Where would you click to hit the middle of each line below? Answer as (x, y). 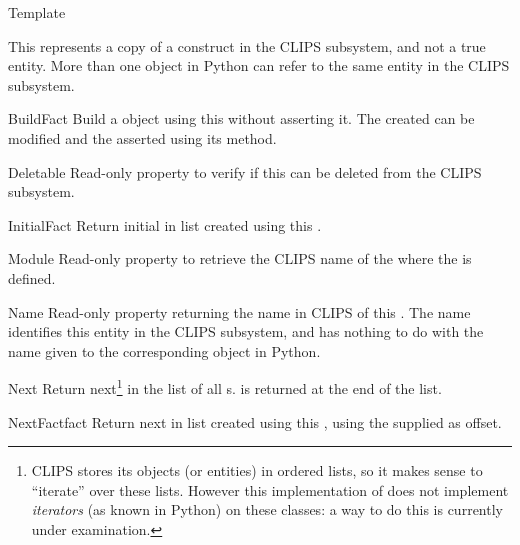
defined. (32, 277)
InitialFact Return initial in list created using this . (165, 224)
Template (37, 12)
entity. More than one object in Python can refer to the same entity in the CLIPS (259, 65)
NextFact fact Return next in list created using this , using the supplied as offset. (255, 421)
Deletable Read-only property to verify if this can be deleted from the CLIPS (245, 171)
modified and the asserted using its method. (142, 137)
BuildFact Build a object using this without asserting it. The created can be (241, 118)
